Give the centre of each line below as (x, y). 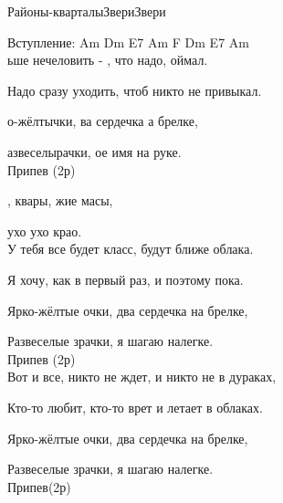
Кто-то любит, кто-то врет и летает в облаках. (135, 407)
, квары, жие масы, (60, 200)
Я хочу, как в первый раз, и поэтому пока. (126, 279)
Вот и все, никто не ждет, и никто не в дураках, (142, 377)
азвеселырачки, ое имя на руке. (94, 151)
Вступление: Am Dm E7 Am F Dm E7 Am (128, 42)
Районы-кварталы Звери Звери (87, 11)
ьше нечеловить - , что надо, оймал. (108, 60)
